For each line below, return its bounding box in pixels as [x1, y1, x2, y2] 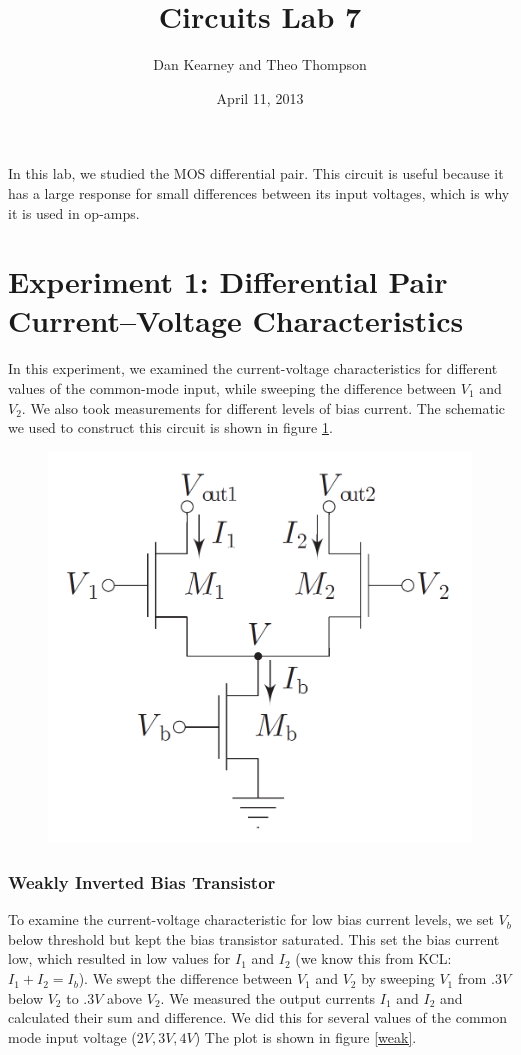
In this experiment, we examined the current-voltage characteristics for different [8, 358, 498, 379]
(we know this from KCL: [295, 948, 452, 969]
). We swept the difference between [78, 968, 293, 989]
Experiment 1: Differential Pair [8, 261, 448, 302]
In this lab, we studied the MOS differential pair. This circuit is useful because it [8, 163, 504, 184]
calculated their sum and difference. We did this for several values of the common [8, 1007, 507, 1028]
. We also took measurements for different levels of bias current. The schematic [21, 397, 506, 418]
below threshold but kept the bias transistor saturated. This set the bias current [8, 928, 500, 949]
